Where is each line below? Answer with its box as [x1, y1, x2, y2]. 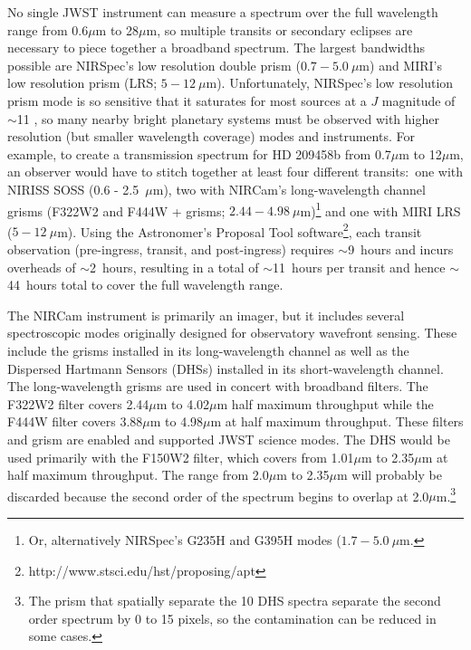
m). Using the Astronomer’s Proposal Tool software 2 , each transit [57, 219, 422, 241]
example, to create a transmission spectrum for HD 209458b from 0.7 [7, 144, 391, 163]
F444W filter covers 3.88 [7, 412, 143, 431]
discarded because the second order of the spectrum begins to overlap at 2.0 [7, 486, 429, 505]
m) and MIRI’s [359, 55, 443, 74]
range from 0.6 [7, 20, 89, 39]
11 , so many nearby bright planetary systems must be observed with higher [16, 109, 439, 128]
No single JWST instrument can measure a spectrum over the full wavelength [7, 3, 438, 21]
